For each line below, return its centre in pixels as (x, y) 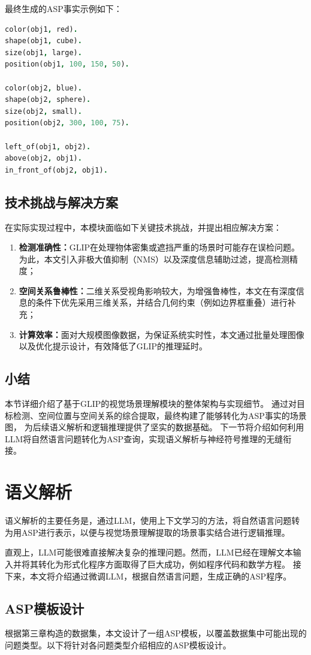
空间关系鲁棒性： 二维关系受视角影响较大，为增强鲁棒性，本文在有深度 (157, 290)
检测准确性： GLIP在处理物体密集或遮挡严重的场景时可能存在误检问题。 (159, 247)
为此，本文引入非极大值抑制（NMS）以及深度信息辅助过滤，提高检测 (154, 259)
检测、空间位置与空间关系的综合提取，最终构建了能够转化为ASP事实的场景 (160, 415)
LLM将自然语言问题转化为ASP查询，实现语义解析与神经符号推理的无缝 (144, 438)
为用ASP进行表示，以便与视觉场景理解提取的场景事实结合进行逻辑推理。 (147, 532)
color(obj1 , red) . (41, 29)
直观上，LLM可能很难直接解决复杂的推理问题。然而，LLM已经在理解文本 (149, 552)
